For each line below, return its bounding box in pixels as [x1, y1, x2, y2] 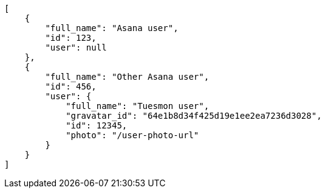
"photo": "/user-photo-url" [66, 130, 199, 140]
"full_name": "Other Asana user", [45, 72, 210, 82]
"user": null [45, 43, 107, 52]
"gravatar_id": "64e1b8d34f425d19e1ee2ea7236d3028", [66, 111, 322, 121]
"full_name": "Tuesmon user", [66, 101, 210, 111]
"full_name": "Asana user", [45, 23, 179, 33]
